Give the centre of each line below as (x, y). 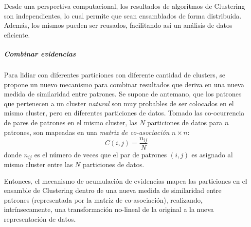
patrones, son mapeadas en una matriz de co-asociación (87, 132)
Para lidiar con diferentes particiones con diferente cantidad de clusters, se (115, 74)
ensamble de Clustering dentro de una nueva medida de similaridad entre (113, 190)
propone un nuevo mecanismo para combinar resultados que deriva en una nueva (124, 84)
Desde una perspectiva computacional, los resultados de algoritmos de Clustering (125, 6)
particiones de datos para (185, 122)
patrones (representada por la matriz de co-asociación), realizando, (103, 199)
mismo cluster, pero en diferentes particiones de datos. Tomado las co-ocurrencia (124, 113)
